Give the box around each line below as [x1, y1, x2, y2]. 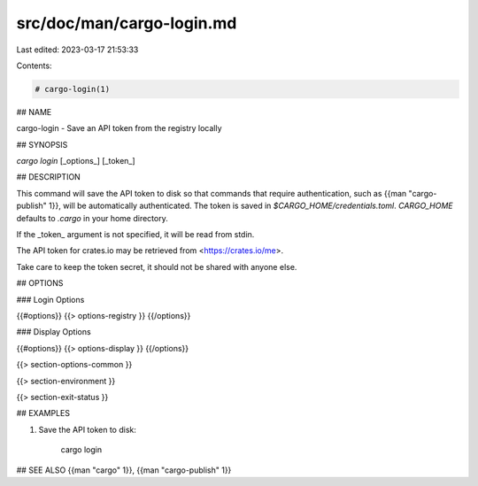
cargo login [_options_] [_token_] [16, 156, 136, 166]
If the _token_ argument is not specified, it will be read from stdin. [16, 229, 255, 240]
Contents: [16, 60, 52, 71]
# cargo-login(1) [35, 84, 111, 94]
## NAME [16, 106, 52, 117]
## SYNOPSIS [16, 139, 68, 150]
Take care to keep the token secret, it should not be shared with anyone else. [16, 261, 297, 272]
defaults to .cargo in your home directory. [16, 212, 168, 223]
